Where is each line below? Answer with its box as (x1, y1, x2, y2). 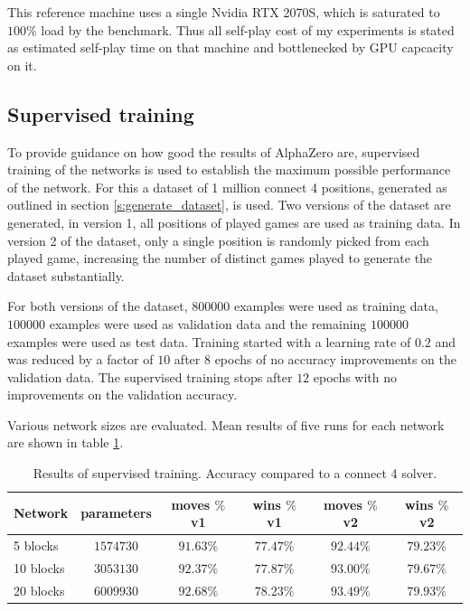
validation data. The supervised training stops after (7, 367, 293, 386)
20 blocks (14, 580, 65, 599)
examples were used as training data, (233, 296, 438, 315)
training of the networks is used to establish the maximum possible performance (7, 160, 451, 179)
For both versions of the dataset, (7, 296, 188, 315)
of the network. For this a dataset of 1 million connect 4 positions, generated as (7, 177, 447, 196)
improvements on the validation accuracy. (7, 385, 238, 404)
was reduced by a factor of (7, 350, 154, 369)
